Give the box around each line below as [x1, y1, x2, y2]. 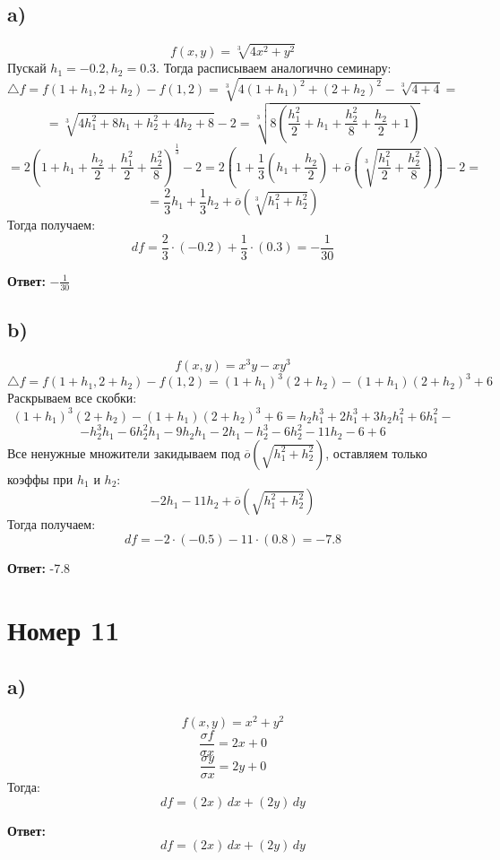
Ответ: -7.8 [7, 558, 71, 577]
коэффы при [7, 469, 73, 488]
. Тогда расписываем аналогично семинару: [156, 58, 392, 77]
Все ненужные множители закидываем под [7, 443, 240, 462]
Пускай [7, 58, 47, 77]
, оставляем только [325, 443, 427, 462]
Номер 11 [7, 611, 120, 647]
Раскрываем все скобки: [7, 388, 137, 407]
